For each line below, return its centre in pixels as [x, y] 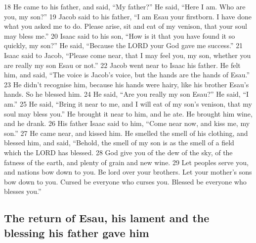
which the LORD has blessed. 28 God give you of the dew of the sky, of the [118, 152]
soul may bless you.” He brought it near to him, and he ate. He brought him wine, [128, 113]
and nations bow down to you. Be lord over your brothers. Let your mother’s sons [128, 172]
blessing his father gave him [77, 232]
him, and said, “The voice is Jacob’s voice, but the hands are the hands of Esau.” [127, 75]
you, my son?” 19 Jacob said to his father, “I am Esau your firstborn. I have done [128, 16]
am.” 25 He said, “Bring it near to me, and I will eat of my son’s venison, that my [128, 103]
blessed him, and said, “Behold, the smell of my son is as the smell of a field [119, 143]
